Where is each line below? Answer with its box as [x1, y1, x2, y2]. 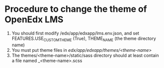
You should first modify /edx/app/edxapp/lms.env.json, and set [11, 30, 139, 36]
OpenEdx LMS [4, 14, 64, 25]
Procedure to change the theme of [4, 3, 147, 15]
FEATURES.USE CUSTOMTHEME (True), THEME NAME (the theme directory [11, 35, 156, 42]
